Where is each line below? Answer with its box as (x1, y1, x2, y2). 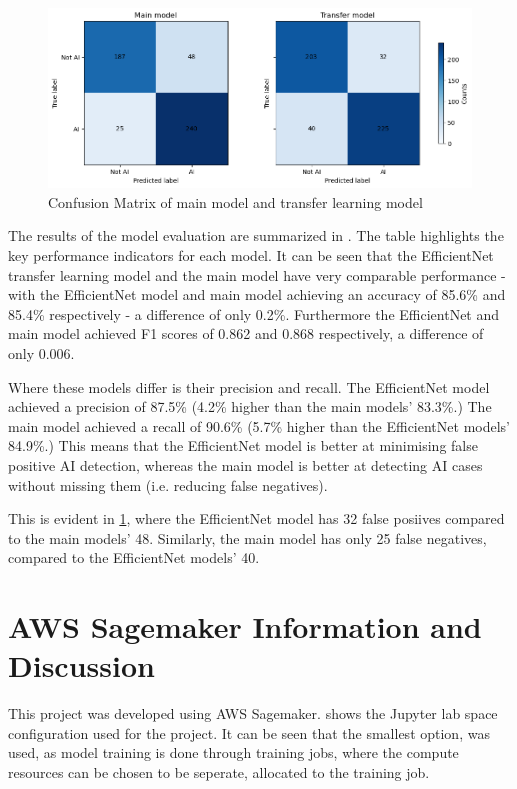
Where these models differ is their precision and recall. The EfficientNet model (8, 376, 490, 397)
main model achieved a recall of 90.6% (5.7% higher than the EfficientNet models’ (8, 415, 510, 436)
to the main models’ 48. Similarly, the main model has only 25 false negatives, (8, 527, 487, 548)
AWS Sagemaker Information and (8, 606, 482, 647)
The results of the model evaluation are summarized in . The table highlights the (8, 225, 504, 246)
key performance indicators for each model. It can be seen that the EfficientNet (8, 244, 494, 265)
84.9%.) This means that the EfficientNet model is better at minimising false (8, 435, 478, 456)
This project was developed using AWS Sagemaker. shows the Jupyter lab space (8, 703, 498, 724)
